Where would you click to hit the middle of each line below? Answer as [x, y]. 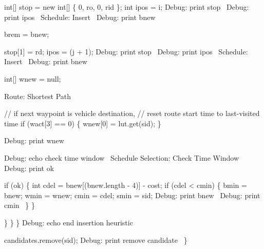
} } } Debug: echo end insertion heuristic [69, 222]
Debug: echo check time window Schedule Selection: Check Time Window [122, 157]
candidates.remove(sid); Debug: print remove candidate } [96, 240]
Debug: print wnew [34, 140]
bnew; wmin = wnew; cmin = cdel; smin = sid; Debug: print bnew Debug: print [132, 195]
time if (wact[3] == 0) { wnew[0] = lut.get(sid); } [83, 123]
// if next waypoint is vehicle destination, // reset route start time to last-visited [132, 113]
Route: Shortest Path [38, 96]
